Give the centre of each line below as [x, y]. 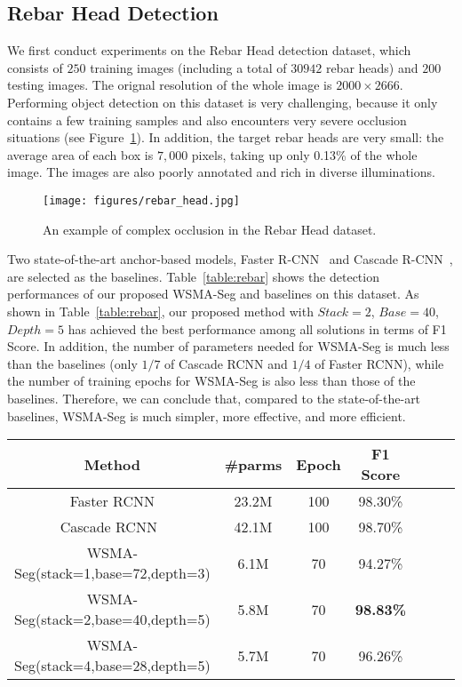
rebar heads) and [372, 67]
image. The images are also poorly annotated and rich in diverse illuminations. [221, 172]
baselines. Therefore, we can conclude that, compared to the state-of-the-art [214, 398]
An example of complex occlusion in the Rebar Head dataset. [210, 229]
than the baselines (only [72, 363]
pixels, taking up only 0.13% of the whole [304, 154]
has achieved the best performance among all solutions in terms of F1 [257, 328]
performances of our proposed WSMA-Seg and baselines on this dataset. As [213, 294]
